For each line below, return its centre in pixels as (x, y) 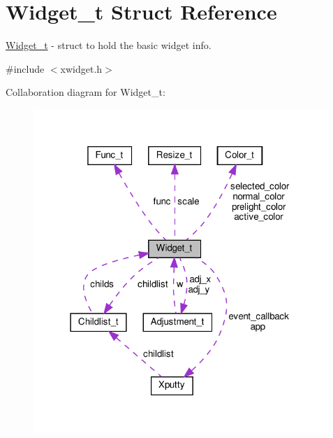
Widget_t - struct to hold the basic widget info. (109, 45)
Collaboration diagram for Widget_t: (86, 92)
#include (25, 68)
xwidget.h (81, 68)
